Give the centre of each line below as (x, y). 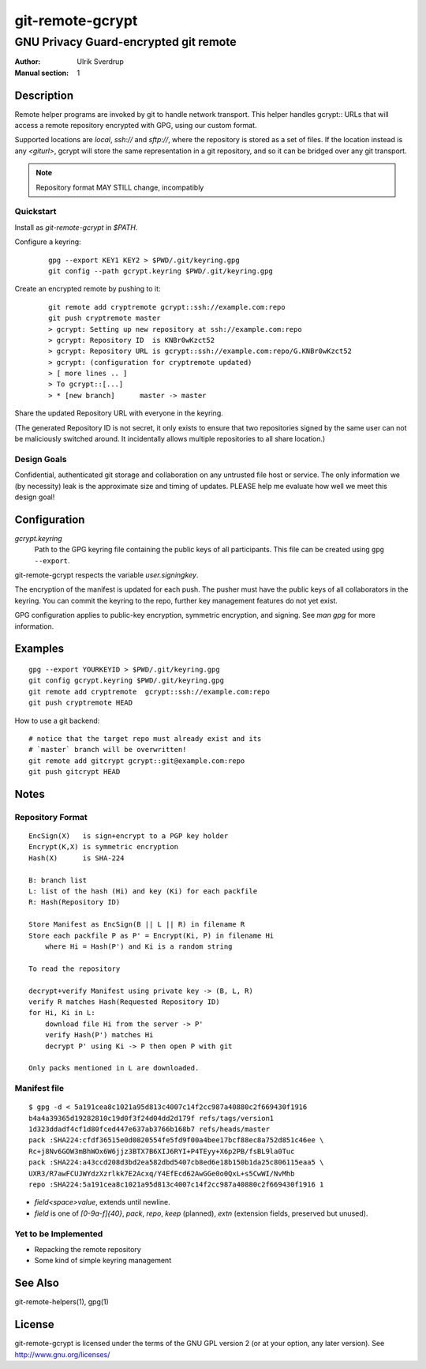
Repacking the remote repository (88, 1249)
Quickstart (35, 212)
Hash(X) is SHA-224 (77, 858)
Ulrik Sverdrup (100, 62)
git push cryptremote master (105, 318)
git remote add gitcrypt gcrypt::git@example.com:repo (137, 761)
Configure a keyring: (48, 242)
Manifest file (39, 1089)
